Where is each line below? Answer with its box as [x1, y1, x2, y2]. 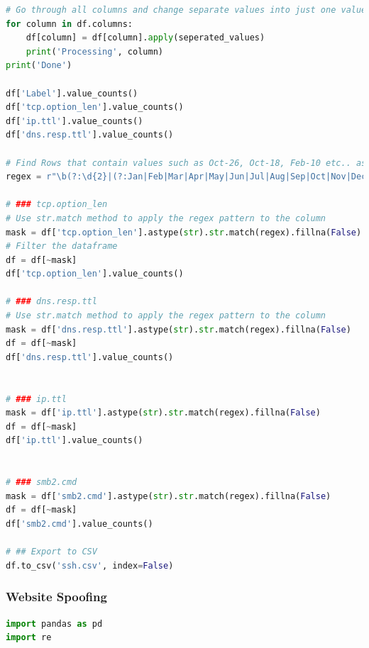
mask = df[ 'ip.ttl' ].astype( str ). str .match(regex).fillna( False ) [6, 408, 321, 418]
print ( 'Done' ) [6, 60, 72, 71]
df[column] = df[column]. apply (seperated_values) [26, 33, 265, 43]
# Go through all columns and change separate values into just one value [6, 5, 367, 15]
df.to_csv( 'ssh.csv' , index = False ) [6, 560, 174, 571]
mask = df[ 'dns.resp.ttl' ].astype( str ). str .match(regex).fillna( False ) [6, 324, 351, 335]
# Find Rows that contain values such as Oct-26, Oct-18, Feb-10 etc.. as [6, 157, 367, 168]
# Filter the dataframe [6, 241, 118, 252]
